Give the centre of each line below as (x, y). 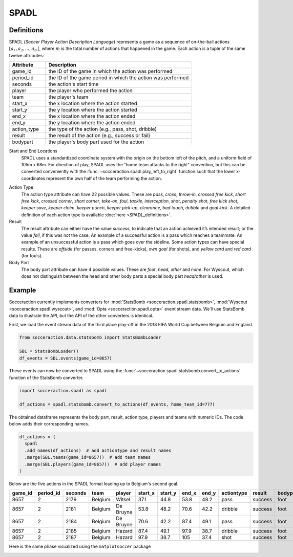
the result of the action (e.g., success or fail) (100, 135)
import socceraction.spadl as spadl (63, 390)
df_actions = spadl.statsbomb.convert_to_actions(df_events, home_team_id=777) (117, 404)
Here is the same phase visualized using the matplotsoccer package (80, 546)
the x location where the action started (93, 104)
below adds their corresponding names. (49, 424)
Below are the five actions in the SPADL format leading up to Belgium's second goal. (94, 484)
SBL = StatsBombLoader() (49, 351)
